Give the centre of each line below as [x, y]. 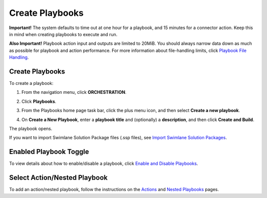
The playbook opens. [31, 128]
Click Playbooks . [39, 101]
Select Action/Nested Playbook [59, 178]
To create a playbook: [31, 83]
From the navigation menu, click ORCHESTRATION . [74, 92]
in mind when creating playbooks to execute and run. [63, 34]
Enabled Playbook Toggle [49, 152]
